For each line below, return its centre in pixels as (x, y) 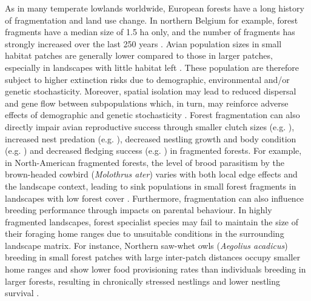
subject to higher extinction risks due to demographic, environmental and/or (147, 79)
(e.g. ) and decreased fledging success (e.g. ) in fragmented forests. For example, (153, 150)
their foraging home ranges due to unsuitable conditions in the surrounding (145, 233)
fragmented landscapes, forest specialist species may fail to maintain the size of (152, 221)
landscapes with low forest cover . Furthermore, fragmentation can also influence (155, 198)
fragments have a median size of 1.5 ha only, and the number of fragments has (150, 32)
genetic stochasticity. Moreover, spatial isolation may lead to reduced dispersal (151, 91)
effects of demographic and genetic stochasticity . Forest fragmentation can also (152, 115)
